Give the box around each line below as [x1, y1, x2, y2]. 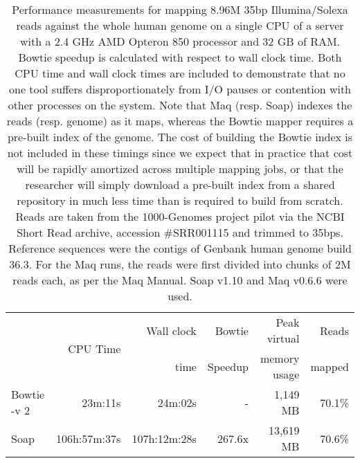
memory [260, 350, 300, 366]
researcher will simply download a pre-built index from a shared [25, 176, 335, 192]
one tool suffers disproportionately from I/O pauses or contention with [8, 81, 352, 97]
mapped [310, 358, 349, 374]
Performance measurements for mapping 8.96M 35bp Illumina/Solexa [12, 1, 348, 17]
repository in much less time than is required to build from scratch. [17, 192, 343, 208]
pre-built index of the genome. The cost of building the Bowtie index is [7, 129, 353, 145]
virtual [267, 330, 300, 346]
